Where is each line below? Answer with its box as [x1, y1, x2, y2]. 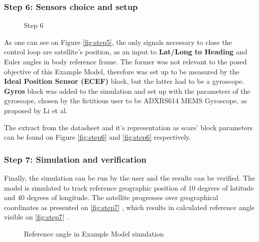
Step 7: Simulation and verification [4, 153, 146, 165]
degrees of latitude [197, 182, 254, 193]
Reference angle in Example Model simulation [24, 228, 164, 239]
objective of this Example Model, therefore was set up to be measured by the [4, 66, 240, 76]
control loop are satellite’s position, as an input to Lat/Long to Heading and [4, 46, 248, 57]
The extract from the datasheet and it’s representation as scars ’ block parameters [4, 122, 253, 132]
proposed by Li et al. [4, 105, 68, 115]
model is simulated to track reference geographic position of [4, 182, 186, 193]
